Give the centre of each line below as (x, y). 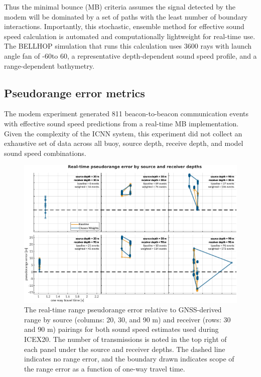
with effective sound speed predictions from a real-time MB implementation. (121, 123)
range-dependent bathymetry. (49, 65)
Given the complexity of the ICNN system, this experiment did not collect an (123, 133)
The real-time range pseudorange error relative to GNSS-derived (123, 310)
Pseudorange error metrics (75, 92)
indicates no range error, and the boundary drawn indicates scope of (129, 359)
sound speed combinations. (45, 153)
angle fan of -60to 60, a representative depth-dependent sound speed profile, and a (130, 55)
